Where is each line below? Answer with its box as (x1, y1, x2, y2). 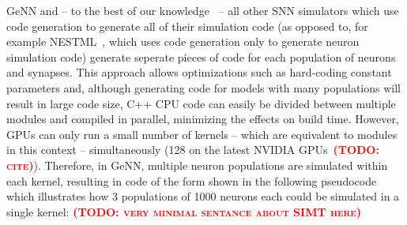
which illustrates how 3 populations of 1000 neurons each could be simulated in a (6, 188, 400, 204)
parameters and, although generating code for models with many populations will (6, 79, 401, 96)
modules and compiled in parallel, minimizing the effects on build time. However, (6, 111, 399, 127)
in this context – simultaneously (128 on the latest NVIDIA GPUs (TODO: (6, 141, 379, 158)
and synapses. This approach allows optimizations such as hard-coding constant (6, 64, 392, 81)
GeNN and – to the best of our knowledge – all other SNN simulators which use (6, 2, 399, 18)
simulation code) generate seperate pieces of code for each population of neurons (6, 48, 396, 65)
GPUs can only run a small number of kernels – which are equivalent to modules (6, 126, 398, 142)
